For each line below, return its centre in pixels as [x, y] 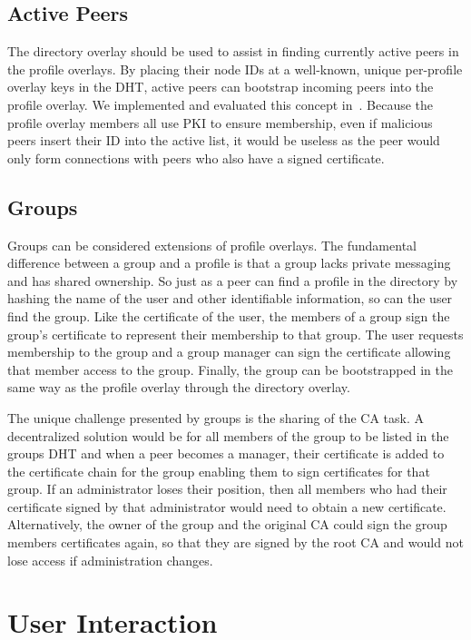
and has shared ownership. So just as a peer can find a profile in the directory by [233, 280]
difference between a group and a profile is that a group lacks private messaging [229, 263]
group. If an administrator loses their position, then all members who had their [227, 489]
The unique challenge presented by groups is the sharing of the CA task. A [216, 417]
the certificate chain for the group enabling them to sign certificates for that [219, 471]
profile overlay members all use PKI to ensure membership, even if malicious [220, 122]
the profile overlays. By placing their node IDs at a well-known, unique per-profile [235, 69]
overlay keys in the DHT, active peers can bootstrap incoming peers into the [221, 87]
